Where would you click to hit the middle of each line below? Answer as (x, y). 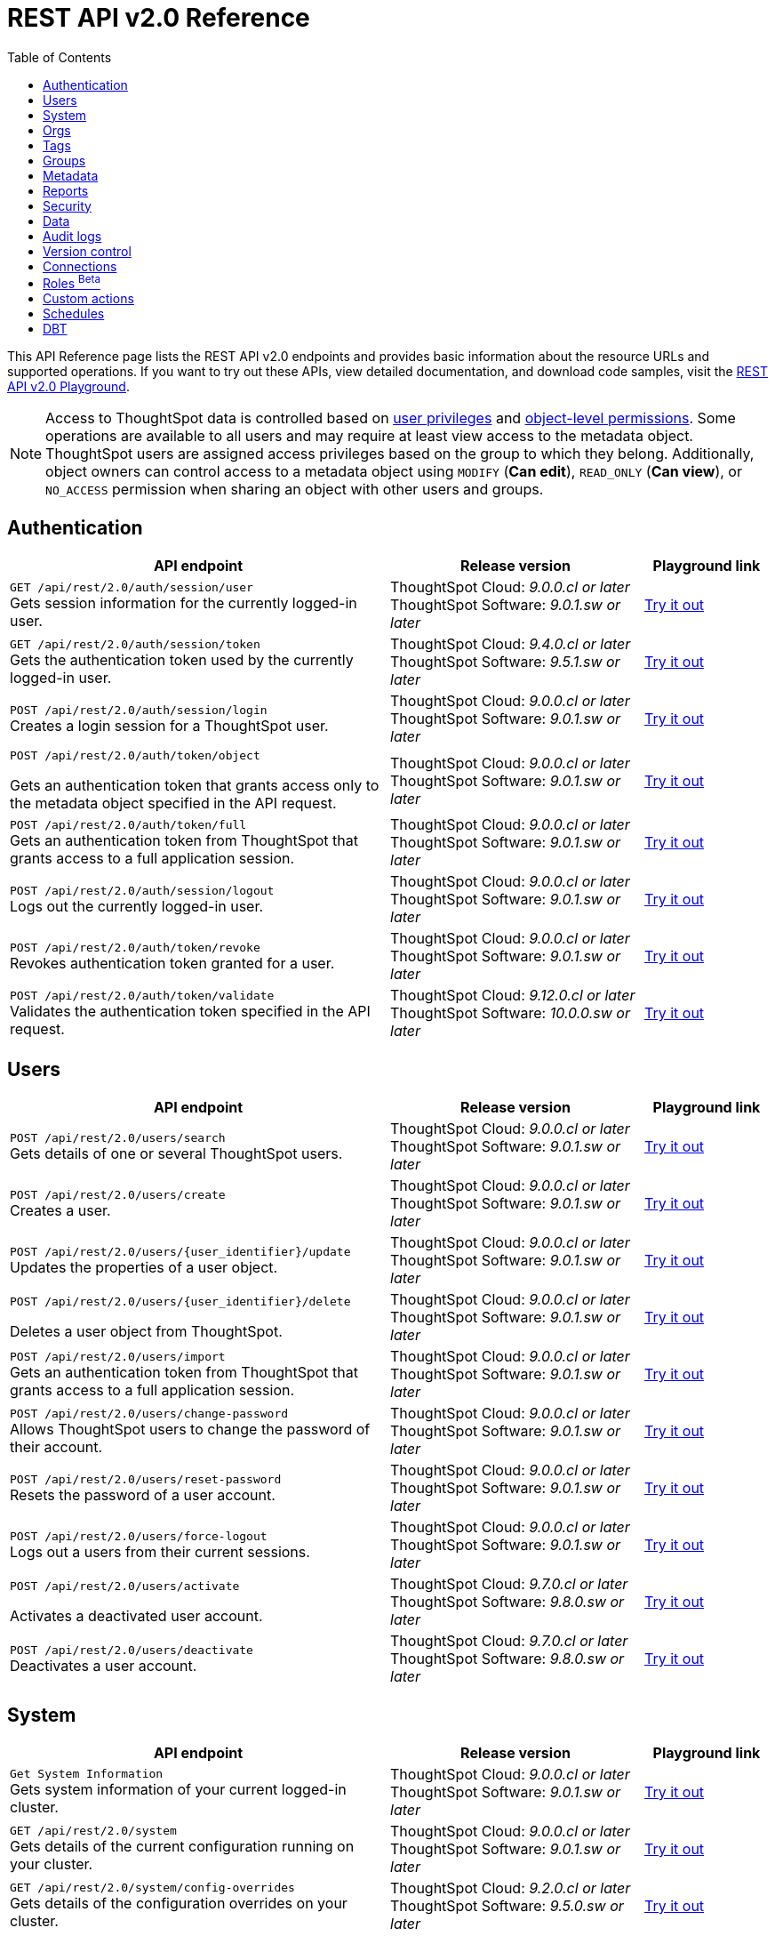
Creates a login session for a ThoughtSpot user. (169, 725)
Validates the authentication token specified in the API (190, 1011)
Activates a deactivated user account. (136, 1615)
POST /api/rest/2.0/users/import (118, 1356)
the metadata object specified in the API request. (173, 803)
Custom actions (88, 299)
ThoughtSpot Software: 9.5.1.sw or (505, 662)
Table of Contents (60, 57)
